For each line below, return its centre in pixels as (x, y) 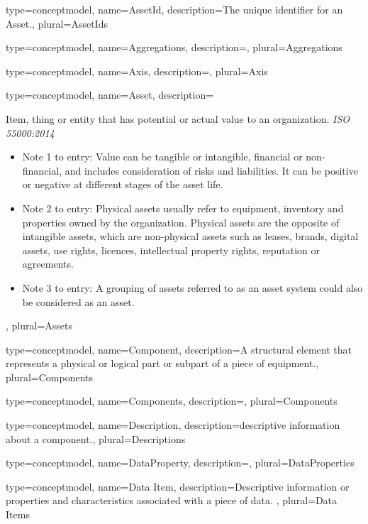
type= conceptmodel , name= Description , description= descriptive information (173, 425)
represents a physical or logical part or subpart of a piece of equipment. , (162, 363)
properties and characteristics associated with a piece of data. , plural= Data (172, 500)
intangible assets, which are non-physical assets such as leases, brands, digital (190, 236)
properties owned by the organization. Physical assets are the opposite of (181, 222)
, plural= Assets (39, 326)
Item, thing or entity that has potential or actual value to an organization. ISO (178, 118)
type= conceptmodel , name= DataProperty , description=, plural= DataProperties (180, 463)
